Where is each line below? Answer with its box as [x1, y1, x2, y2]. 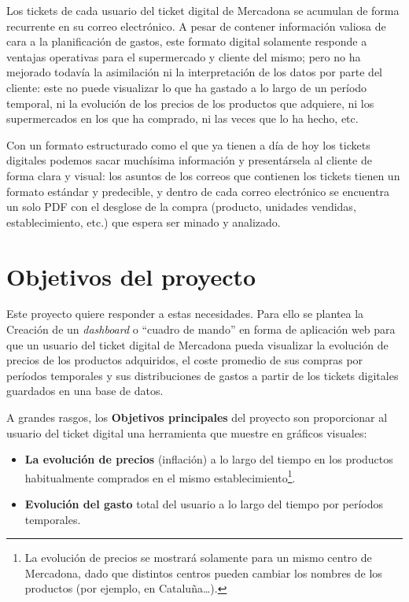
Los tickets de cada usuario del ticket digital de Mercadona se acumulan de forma [6, 2, 400, 18]
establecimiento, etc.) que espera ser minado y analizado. [6, 213, 281, 230]
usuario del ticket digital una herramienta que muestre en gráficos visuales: [6, 424, 367, 441]
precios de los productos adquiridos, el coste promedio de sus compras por [6, 352, 363, 368]
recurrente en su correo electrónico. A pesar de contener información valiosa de [6, 17, 386, 34]
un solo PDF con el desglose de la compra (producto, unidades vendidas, [6, 198, 356, 215]
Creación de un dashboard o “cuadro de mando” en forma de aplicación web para [6, 321, 396, 338]
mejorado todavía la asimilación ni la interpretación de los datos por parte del [6, 64, 383, 80]
